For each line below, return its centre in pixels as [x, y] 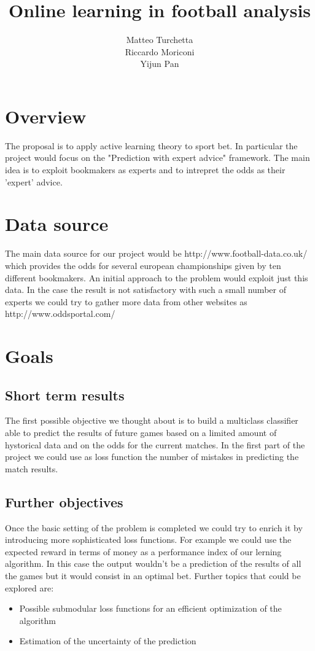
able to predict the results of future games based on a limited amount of [141, 433]
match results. [32, 468]
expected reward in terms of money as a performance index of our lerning [143, 551]
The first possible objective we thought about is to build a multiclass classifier [152, 420]
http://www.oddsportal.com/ [60, 314]
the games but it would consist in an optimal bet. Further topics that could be [153, 576]
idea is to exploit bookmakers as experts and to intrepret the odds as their [145, 170]
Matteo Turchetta [160, 40]
